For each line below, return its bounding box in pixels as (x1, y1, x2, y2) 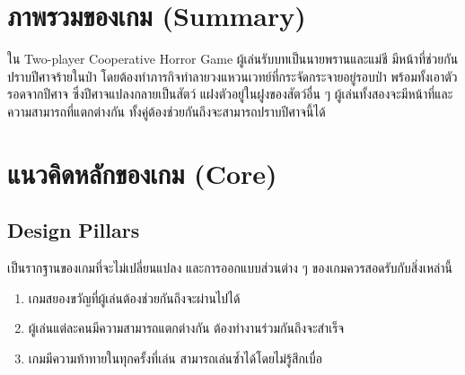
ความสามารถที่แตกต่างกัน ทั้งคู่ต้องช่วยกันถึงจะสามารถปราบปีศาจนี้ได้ (7, 101, 326, 120)
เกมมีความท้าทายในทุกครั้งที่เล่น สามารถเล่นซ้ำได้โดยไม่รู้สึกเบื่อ (28, 348, 322, 367)
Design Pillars (7, 216, 140, 244)
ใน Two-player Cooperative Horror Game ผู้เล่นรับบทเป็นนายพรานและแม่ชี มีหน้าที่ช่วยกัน (7, 49, 459, 68)
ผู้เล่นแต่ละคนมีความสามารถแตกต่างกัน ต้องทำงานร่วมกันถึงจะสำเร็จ (28, 318, 345, 337)
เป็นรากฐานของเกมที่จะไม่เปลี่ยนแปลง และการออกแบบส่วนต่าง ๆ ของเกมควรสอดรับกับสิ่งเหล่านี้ (7, 258, 452, 277)
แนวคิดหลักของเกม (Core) (7, 154, 277, 191)
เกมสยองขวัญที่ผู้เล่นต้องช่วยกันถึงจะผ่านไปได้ (28, 288, 241, 307)
